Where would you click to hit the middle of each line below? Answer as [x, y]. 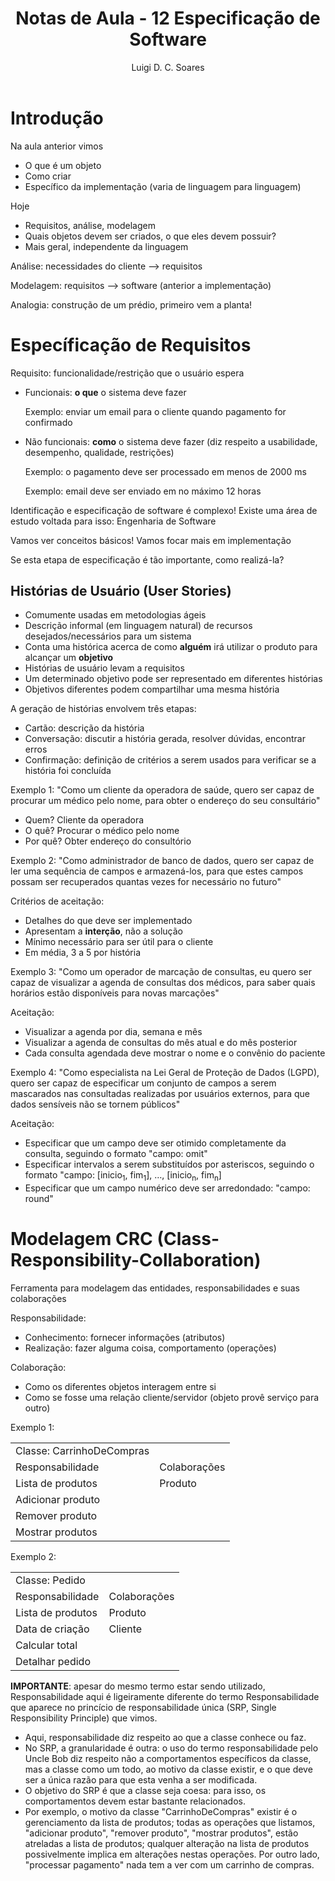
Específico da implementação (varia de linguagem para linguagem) [163, 186]
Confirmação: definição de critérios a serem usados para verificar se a [170, 760]
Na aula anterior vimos [57, 146]
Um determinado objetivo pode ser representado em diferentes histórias [173, 679]
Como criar [48, 176]
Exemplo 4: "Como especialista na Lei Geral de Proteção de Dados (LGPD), [165, 1073]
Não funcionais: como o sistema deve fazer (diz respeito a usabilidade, [171, 441]
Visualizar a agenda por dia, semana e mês [113, 1032]
